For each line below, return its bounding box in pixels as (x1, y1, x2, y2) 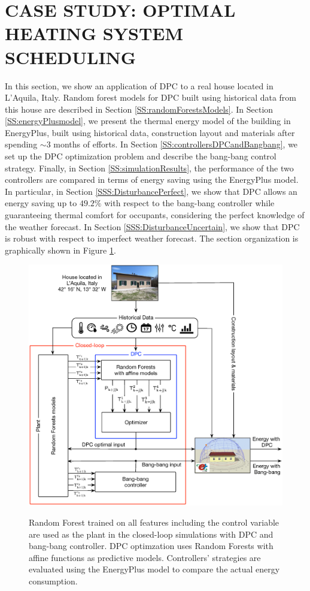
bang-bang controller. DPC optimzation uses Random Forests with (29, 539, 273, 552)
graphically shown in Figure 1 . (5, 243, 116, 256)
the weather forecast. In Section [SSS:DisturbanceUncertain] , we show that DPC (5, 220, 300, 233)
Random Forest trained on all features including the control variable (29, 516, 279, 529)
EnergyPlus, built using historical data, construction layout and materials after (5, 126, 295, 138)
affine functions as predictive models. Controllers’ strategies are (29, 551, 261, 563)
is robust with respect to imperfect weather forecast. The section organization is (5, 232, 299, 245)
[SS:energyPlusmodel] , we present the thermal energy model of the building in (5, 114, 291, 127)
